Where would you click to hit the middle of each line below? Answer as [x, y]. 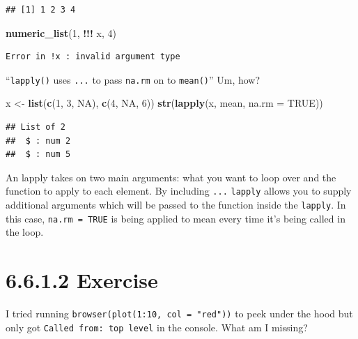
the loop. [25, 232]
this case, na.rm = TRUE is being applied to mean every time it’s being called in [176, 218]
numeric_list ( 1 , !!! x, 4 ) [61, 32]
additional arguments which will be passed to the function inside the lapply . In [176, 205]
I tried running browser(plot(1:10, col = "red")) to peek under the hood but [179, 314]
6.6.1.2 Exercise [82, 280]
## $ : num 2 [38, 141]
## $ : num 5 [38, 155]
